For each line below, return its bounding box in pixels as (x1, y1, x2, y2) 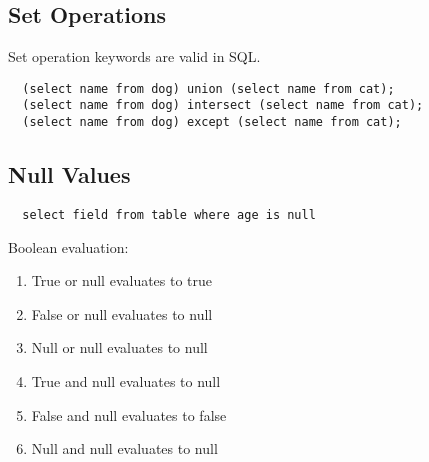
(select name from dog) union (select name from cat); (22, 81, 395, 96)
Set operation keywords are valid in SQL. (8, 46, 261, 67)
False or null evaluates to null (31, 303, 213, 324)
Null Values (8, 159, 131, 190)
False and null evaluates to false (31, 404, 227, 425)
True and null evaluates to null (31, 371, 221, 391)
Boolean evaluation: (8, 236, 129, 257)
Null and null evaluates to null (31, 438, 218, 459)
